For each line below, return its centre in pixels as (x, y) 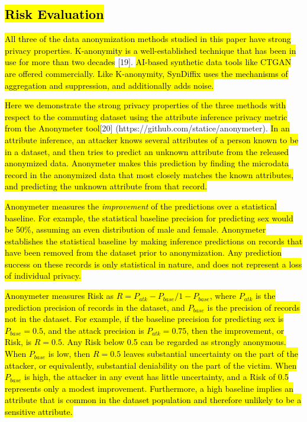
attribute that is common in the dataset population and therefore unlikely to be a (153, 400)
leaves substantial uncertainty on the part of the (211, 354)
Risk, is (18, 342)
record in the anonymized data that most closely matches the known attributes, (149, 174)
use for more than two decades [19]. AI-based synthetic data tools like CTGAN (148, 62)
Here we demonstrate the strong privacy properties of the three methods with (146, 105)
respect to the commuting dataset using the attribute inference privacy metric (146, 116)
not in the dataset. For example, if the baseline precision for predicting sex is (144, 319)
